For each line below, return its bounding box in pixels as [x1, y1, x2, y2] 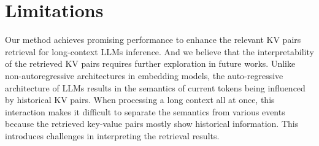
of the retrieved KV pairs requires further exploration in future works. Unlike [5, 57, 296, 70]
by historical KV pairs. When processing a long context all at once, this [5, 93, 275, 106]
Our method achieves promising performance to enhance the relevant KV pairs [5, 33, 301, 46]
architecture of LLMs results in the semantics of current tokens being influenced [5, 81, 306, 94]
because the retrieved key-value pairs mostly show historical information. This [5, 117, 299, 130]
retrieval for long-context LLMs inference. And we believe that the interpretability [5, 45, 314, 58]
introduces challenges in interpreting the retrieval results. [5, 129, 220, 142]
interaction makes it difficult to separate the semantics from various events [5, 105, 285, 118]
